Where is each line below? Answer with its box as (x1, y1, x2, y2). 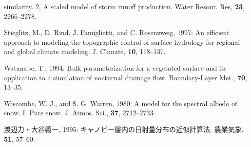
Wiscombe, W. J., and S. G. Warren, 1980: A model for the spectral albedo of (4, 98, 237, 108)
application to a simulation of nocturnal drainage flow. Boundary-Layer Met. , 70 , (4, 72, 248, 82)
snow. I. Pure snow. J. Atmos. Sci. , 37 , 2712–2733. (4, 108, 155, 118)
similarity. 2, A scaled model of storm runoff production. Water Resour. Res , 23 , (4, 1, 245, 11)
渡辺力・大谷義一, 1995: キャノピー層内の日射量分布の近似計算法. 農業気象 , (4, 124, 244, 134)
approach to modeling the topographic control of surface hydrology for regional (4, 37, 240, 47)
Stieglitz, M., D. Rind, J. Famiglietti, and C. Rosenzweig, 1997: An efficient (4, 27, 230, 37)
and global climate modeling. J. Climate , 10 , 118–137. (4, 46, 166, 56)
